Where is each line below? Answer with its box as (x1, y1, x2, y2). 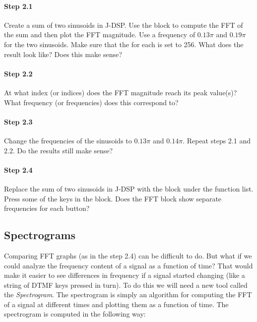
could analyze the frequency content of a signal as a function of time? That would (4, 260, 253, 270)
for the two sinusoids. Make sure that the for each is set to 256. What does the (4, 39, 244, 49)
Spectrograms (4, 227, 76, 243)
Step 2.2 (4, 68, 33, 78)
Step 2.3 (4, 116, 33, 127)
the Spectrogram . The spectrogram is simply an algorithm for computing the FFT (4, 289, 252, 300)
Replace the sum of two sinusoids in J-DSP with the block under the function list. (4, 183, 254, 193)
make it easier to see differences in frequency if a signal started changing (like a (4, 270, 245, 280)
